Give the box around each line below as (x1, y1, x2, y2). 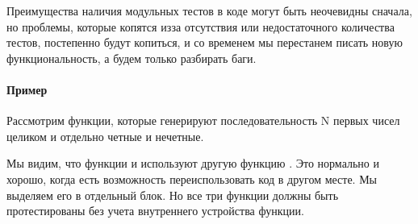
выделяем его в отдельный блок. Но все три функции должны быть (6, 186, 339, 203)
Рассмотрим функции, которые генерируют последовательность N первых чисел (6, 112, 400, 129)
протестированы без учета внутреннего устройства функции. (6, 202, 304, 219)
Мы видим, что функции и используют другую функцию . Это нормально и (6, 155, 379, 172)
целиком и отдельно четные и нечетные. (6, 127, 204, 144)
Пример (6, 81, 48, 97)
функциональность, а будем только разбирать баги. (6, 49, 257, 66)
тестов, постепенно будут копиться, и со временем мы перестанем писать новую (6, 34, 403, 51)
